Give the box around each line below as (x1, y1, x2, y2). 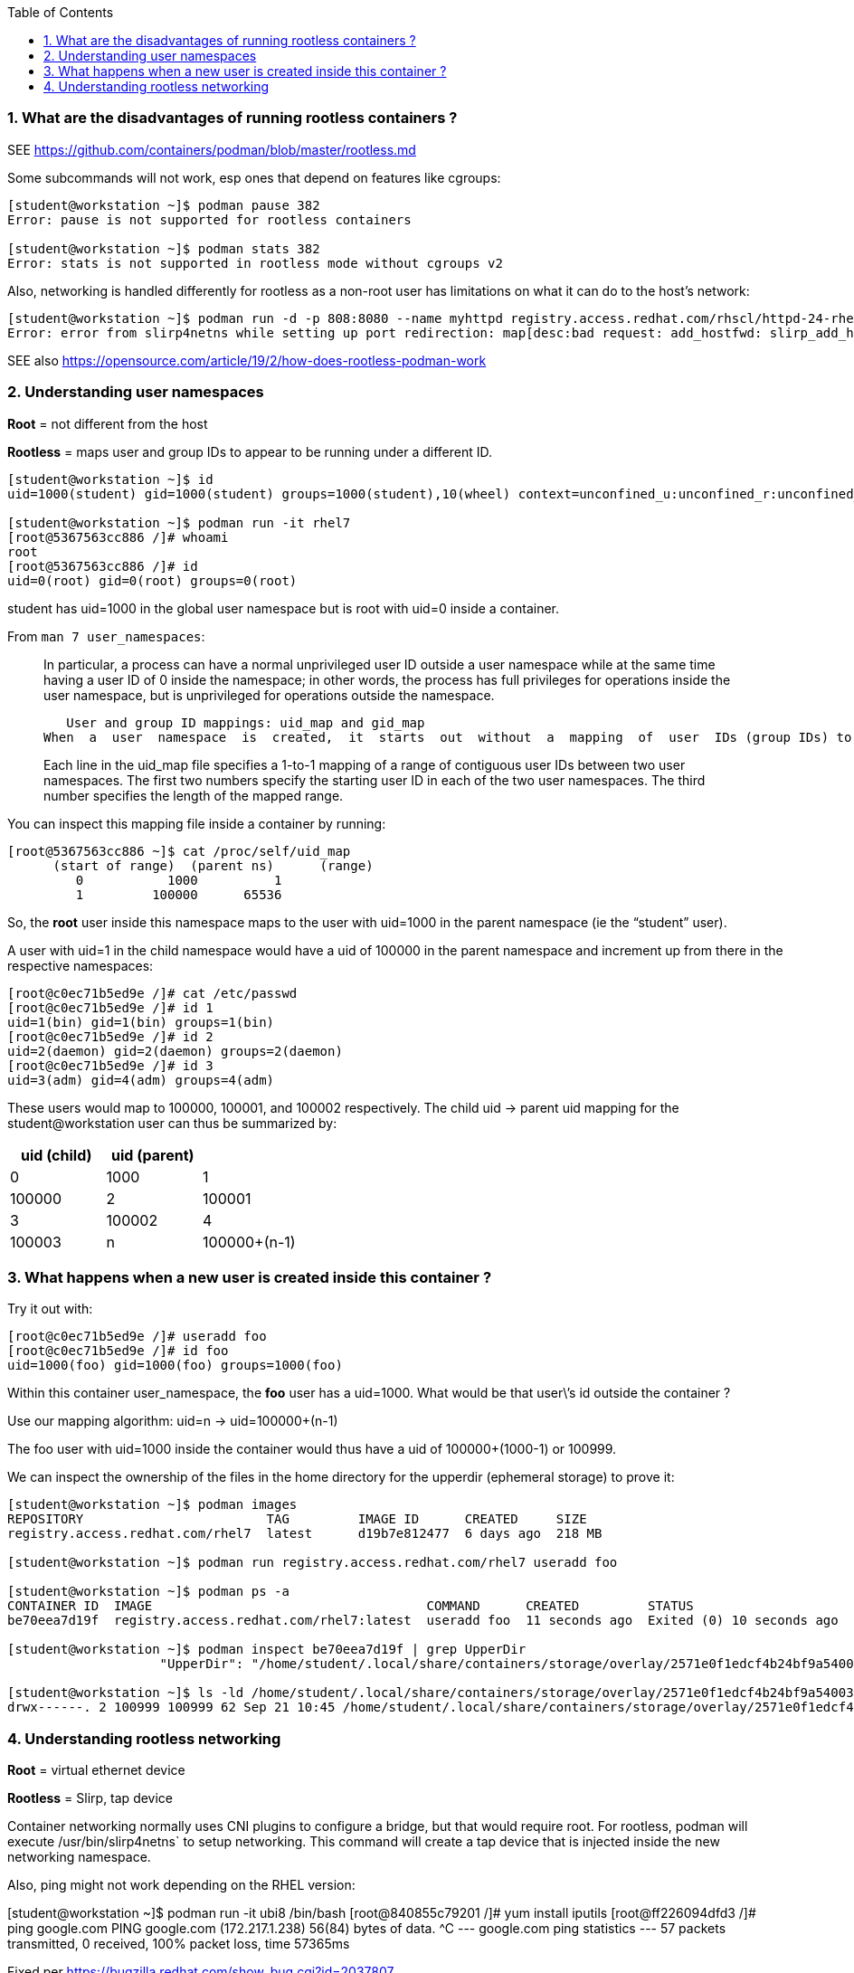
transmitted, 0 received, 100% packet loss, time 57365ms (7, 1936, 350, 1951)
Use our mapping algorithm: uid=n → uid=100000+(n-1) (7, 1413, 338, 1429)
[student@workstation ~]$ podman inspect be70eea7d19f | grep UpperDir (7, 1642, 527, 1657)
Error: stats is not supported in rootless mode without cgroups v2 (7, 255, 503, 270)
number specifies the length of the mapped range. (43, 787, 344, 803)
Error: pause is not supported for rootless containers (7, 212, 412, 227)
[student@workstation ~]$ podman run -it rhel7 (7, 515, 351, 530)
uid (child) (20, 1145, 92, 1164)
